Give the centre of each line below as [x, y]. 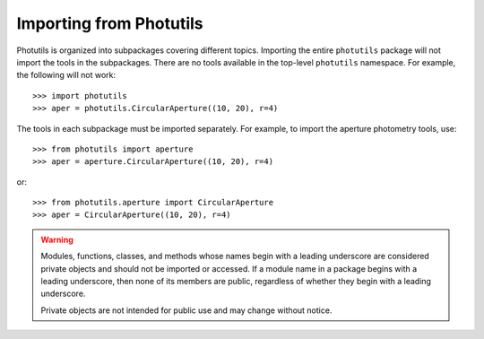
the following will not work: [66, 75]
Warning [57, 239]
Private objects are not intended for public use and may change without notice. [186, 310]
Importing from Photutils [110, 23]
